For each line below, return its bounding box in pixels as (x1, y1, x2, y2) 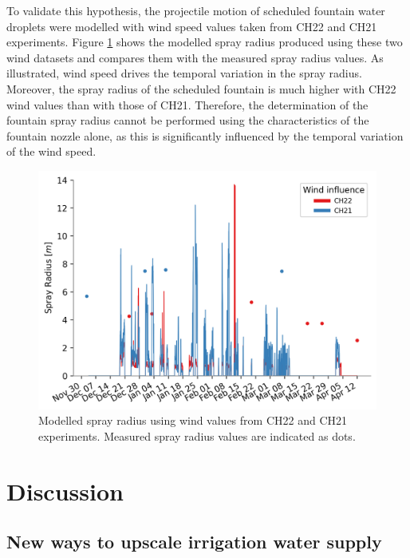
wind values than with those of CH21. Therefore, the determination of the (6, 96, 369, 113)
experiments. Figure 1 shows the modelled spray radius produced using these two (6, 34, 403, 50)
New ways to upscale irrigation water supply (6, 529, 382, 554)
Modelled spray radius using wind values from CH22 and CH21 (38, 412, 348, 429)
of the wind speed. (6, 143, 97, 160)
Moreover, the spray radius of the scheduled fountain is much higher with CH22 (6, 80, 396, 97)
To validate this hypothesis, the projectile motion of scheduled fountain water (6, 2, 385, 18)
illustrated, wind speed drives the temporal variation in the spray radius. (6, 65, 362, 81)
